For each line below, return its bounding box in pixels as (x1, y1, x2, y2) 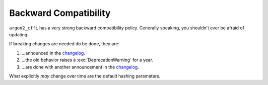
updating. (9, 31, 29, 37)
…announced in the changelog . (21, 50, 85, 56)
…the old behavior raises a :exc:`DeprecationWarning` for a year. (21, 57, 153, 63)
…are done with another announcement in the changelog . (21, 64, 139, 70)
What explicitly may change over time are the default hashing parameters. (9, 73, 161, 79)
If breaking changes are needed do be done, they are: (9, 41, 120, 47)
